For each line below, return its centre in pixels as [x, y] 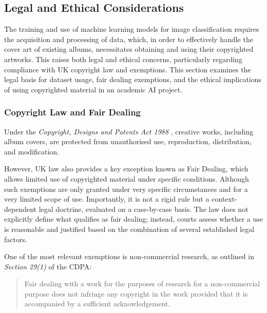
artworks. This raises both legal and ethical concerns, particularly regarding [123, 59]
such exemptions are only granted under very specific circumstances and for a [126, 189]
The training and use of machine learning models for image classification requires [132, 29]
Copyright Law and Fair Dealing [73, 112]
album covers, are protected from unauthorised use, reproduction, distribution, [128, 141]
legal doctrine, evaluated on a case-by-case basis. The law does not [144, 209]
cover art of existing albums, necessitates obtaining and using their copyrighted [129, 49]
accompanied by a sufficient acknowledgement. [97, 304]
